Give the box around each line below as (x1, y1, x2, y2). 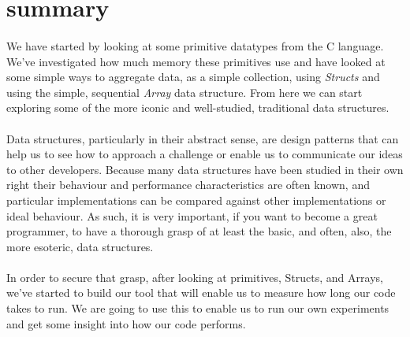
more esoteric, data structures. (6, 238, 154, 254)
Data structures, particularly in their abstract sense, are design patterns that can (6, 130, 399, 146)
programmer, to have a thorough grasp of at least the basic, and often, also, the (6, 223, 392, 239)
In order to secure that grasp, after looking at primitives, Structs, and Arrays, (6, 268, 383, 285)
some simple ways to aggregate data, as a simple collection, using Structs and (6, 69, 380, 85)
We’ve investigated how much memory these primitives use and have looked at (6, 53, 386, 69)
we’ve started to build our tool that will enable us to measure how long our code (6, 284, 396, 301)
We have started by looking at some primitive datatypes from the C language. (6, 37, 384, 54)
